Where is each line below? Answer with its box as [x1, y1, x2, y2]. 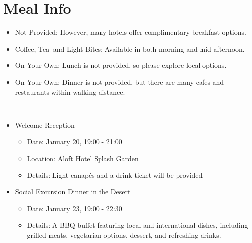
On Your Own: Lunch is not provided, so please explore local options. [15, 60, 227, 70]
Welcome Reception [15, 120, 75, 130]
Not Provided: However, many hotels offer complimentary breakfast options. [15, 27, 246, 37]
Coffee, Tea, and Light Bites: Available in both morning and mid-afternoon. [15, 43, 245, 54]
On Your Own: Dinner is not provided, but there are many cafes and [15, 76, 224, 87]
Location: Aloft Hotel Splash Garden [27, 153, 139, 163]
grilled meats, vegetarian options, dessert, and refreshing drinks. [27, 229, 221, 240]
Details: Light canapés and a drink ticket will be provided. [27, 170, 204, 180]
